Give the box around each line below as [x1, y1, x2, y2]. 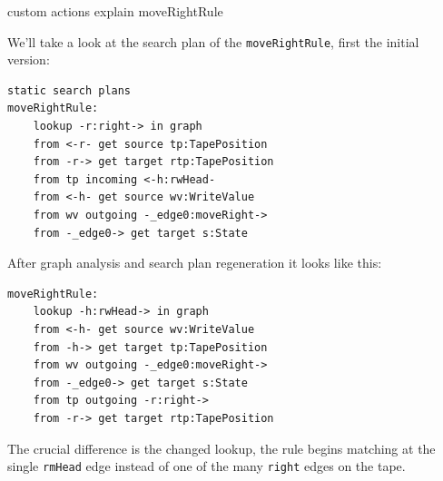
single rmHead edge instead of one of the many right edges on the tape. [7, 456, 406, 476]
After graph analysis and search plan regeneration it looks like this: [7, 253, 382, 272]
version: [7, 50, 50, 69]
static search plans [7, 83, 132, 97]
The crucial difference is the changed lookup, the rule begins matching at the [7, 438, 436, 457]
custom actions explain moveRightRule [7, 2, 223, 20]
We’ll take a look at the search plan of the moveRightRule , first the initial [7, 32, 419, 51]
